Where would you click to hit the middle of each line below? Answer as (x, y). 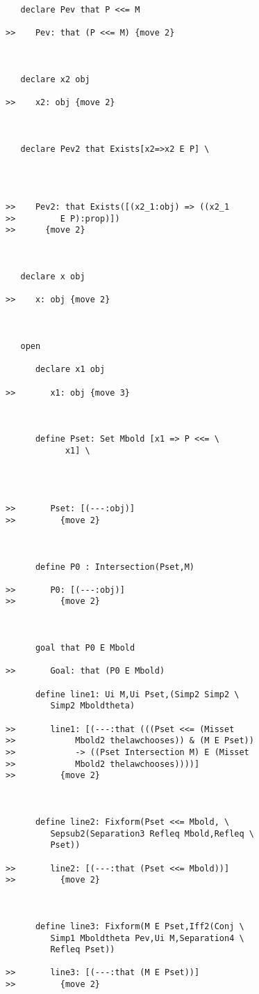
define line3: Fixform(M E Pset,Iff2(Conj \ (140, 926)
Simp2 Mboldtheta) (93, 706)
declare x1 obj (70, 370)
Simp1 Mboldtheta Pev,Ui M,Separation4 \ (147, 938)
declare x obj (53, 277)
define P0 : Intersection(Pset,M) (115, 567)
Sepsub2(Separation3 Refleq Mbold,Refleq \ (152, 833)
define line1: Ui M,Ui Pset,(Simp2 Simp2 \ (137, 694)
